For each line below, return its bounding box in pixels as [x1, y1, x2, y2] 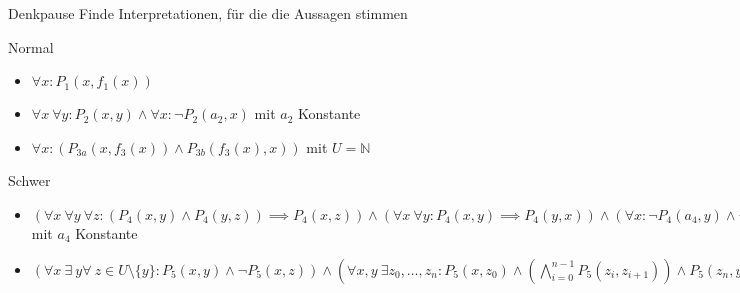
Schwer [8, 170, 51, 191]
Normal [8, 36, 54, 57]
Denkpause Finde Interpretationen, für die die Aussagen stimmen [8, 3, 408, 23]
